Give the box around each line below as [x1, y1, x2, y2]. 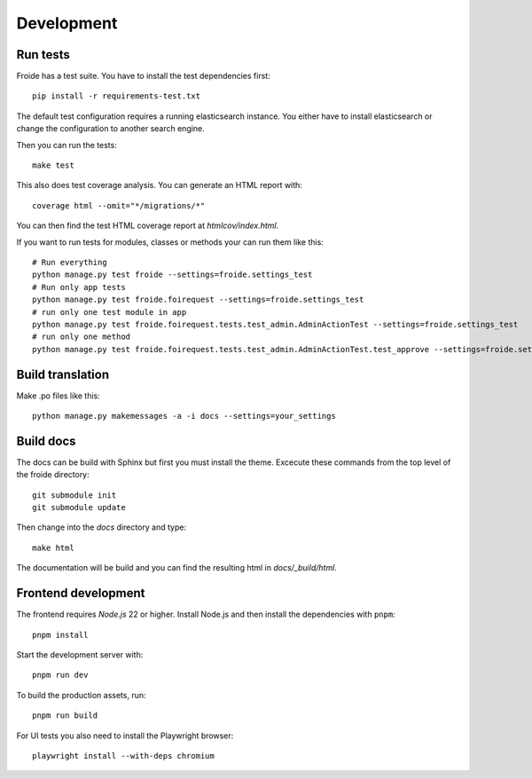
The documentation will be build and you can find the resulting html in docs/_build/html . [16, 563, 337, 573]
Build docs [16, 433, 76, 448]
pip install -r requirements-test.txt [32, 91, 201, 101]
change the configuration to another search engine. [16, 123, 206, 134]
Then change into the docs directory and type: [16, 522, 186, 532]
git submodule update [32, 502, 126, 513]
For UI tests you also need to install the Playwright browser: [16, 730, 234, 741]
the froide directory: [16, 469, 90, 480]
